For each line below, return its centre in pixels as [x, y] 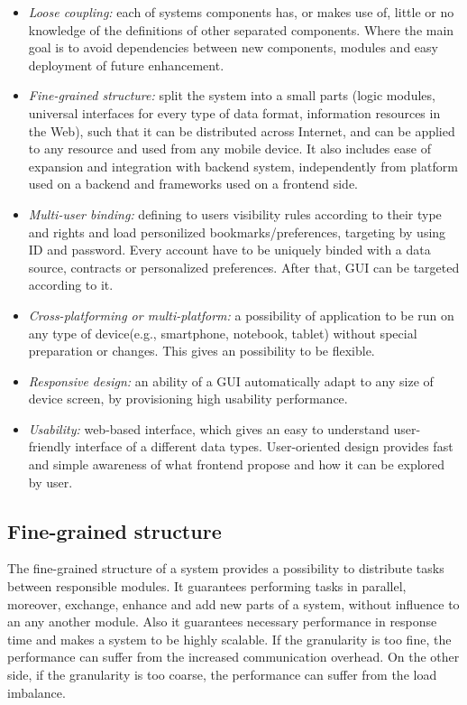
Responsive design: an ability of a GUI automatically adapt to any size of [231, 380]
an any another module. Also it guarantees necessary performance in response [222, 622]
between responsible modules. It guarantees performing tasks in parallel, [207, 586]
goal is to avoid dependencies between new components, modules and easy [233, 47]
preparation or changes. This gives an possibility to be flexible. [201, 351]
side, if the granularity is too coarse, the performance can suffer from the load [222, 675]
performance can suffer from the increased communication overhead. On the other [233, 657]
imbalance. [37, 692]
